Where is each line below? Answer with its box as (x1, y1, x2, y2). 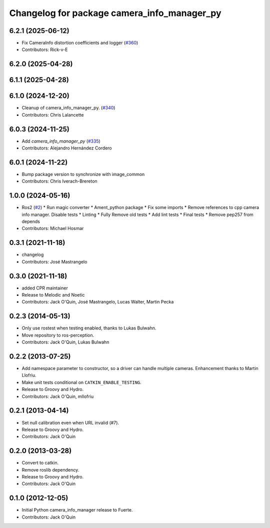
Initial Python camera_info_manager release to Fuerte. (21, 507, 133, 513)
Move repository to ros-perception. (21, 332, 94, 338)
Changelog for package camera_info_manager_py (9, 7, 222, 18)
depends (21, 218, 40, 224)
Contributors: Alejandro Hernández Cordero (21, 145, 112, 151)
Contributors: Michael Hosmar (21, 225, 84, 231)
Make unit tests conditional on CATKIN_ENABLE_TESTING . (21, 379, 142, 385)
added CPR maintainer (21, 285, 68, 291)
